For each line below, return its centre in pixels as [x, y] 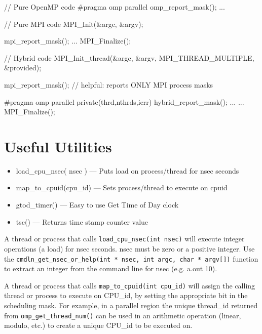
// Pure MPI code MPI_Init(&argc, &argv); [74, 24]
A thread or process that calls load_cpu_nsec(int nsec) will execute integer [124, 239]
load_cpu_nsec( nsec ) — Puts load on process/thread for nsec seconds [127, 170]
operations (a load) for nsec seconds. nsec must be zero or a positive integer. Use [129, 248]
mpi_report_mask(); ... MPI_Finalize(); [68, 41]
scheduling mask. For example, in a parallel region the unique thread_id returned [131, 305]
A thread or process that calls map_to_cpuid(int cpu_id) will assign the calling [130, 285]
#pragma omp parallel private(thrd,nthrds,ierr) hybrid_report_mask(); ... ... [124, 101]
